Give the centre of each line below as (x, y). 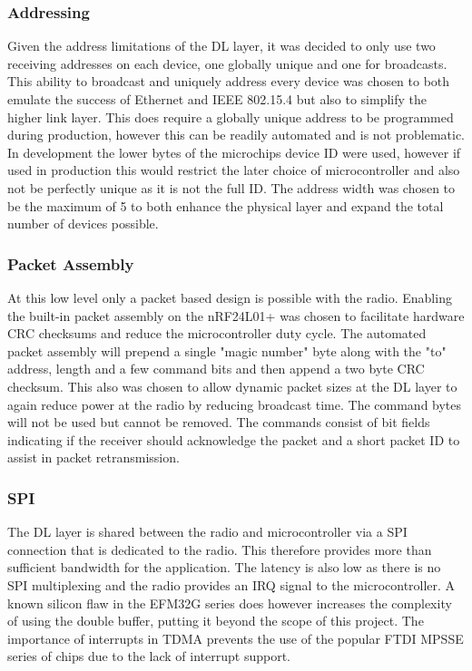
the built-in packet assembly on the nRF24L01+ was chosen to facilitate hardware (236, 315)
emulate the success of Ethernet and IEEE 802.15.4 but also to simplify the (217, 99)
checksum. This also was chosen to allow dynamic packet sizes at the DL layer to (232, 386)
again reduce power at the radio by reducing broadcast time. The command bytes (235, 404)
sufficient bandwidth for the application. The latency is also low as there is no (224, 567)
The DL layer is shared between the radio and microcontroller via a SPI (207, 532)
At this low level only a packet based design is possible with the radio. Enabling (230, 297)
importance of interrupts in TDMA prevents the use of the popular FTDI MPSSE (236, 638)
